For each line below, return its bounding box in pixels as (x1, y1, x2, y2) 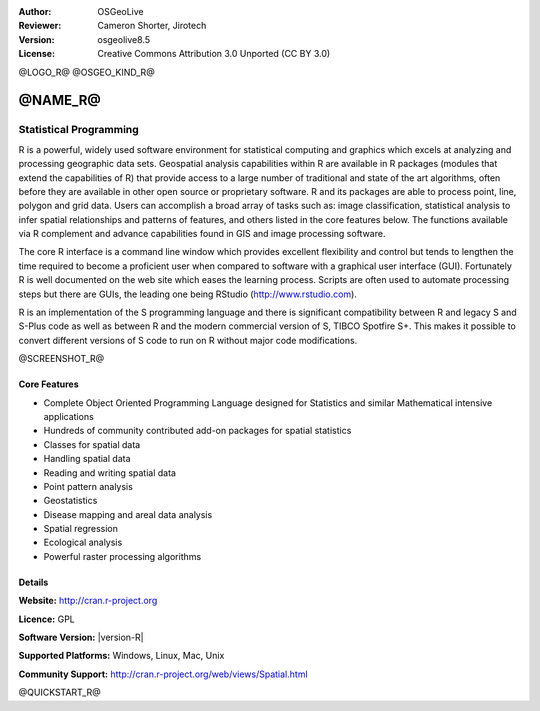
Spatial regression (43, 523, 119, 535)
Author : (18, 6, 52, 17)
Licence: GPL (18, 613, 75, 625)
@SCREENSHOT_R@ (18, 353, 105, 365)
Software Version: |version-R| (18, 631, 144, 644)
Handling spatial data (43, 453, 131, 465)
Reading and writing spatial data (43, 466, 177, 479)
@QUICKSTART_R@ (18, 686, 101, 699)
